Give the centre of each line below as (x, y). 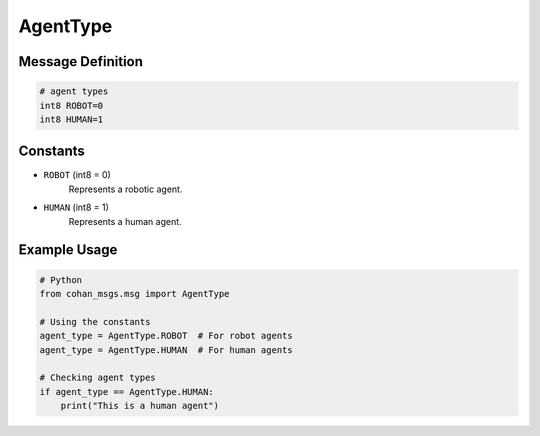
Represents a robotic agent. (125, 189)
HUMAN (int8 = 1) (76, 207)
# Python (61, 279)
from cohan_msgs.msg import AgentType (134, 293)
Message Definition (81, 61)
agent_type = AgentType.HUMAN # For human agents (166, 349)
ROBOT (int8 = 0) (77, 175)
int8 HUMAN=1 (71, 119)
